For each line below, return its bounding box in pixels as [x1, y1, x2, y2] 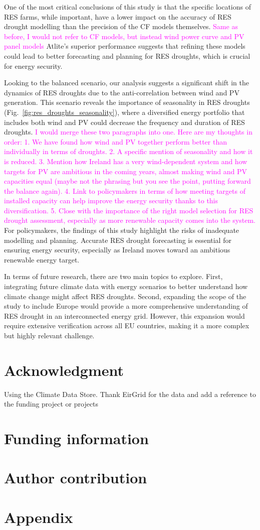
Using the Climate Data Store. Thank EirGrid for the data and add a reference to [4, 388, 256, 399]
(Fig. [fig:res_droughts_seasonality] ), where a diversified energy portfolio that [4, 106, 245, 117]
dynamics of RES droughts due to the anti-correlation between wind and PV [4, 87, 239, 97]
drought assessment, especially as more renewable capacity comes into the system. [4, 215, 255, 225]
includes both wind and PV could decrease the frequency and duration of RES [4, 116, 245, 127]
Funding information [4, 428, 149, 449]
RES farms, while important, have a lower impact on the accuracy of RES [4, 11, 231, 22]
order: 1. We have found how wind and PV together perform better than [4, 136, 227, 147]
